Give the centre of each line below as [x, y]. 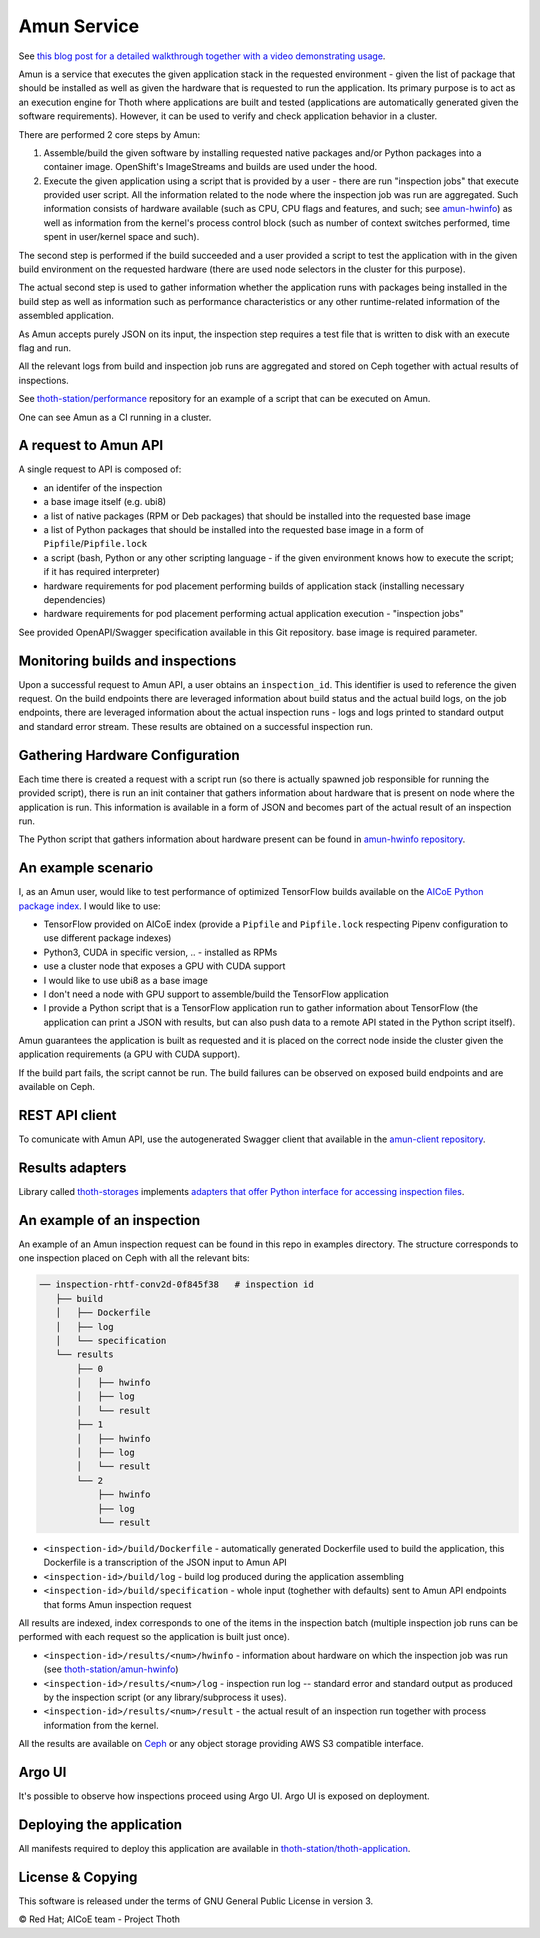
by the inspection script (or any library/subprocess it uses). [165, 1697]
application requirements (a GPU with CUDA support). [129, 1054]
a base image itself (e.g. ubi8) [105, 502]
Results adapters [72, 1167]
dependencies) [74, 599]
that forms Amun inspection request [117, 1604]
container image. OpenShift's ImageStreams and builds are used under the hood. [210, 167]
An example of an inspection [109, 1220]
